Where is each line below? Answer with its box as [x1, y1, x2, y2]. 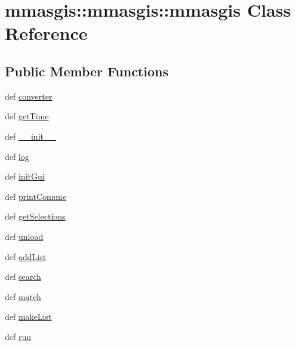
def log [5, 150, 29, 162]
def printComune [5, 190, 67, 202]
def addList [5, 250, 47, 262]
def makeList [5, 310, 52, 323]
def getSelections [5, 210, 66, 223]
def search [5, 270, 41, 283]
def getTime [5, 110, 49, 122]
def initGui [5, 170, 45, 183]
